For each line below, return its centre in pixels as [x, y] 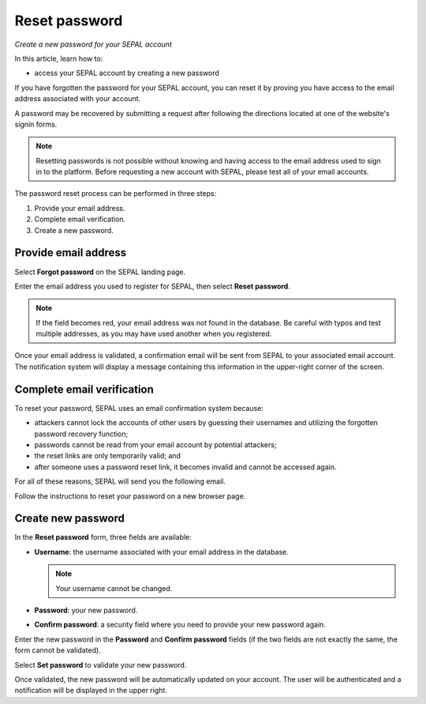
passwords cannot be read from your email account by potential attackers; [155, 444]
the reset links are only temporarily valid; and [108, 456]
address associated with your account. [78, 99]
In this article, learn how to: [59, 58]
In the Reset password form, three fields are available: [103, 537]
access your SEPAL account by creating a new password [127, 73]
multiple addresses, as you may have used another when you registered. [154, 334]
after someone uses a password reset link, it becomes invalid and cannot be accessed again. [185, 467]
